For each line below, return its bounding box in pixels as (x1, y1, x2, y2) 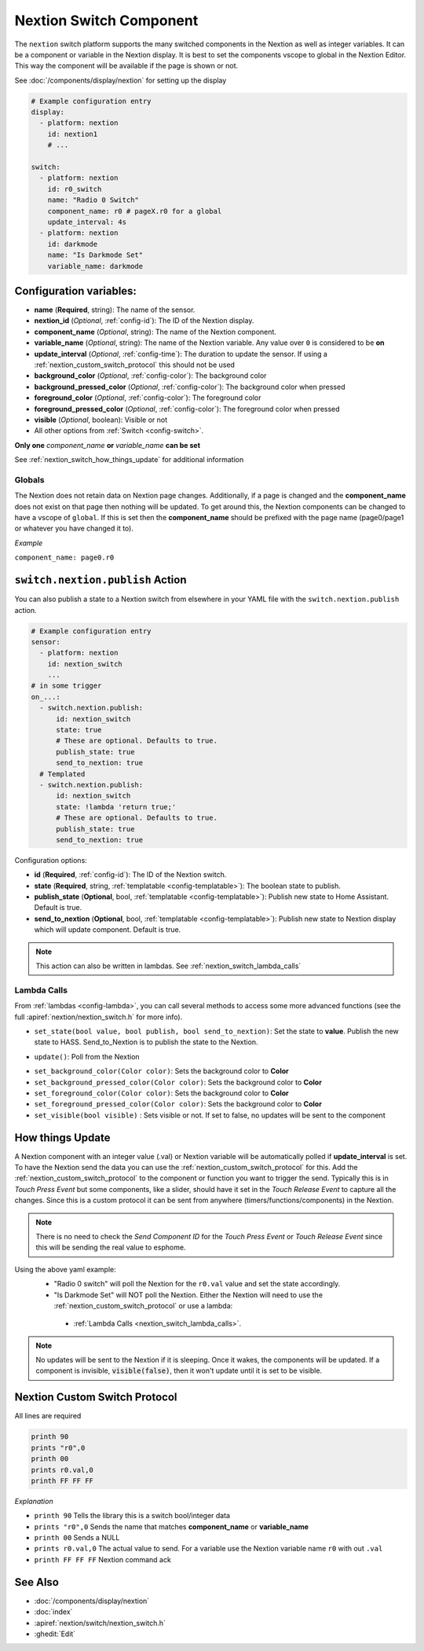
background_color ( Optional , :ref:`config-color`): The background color (34, 371, 267, 380)
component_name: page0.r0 (14, 553, 115, 562)
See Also (14, 1576, 59, 1589)
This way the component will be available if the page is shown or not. (14, 61, 239, 71)
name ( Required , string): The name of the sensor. (34, 305, 196, 314)
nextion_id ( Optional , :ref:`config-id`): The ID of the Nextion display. (34, 316, 254, 325)
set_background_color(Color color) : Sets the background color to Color (34, 1066, 290, 1076)
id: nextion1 (47, 130, 98, 138)
